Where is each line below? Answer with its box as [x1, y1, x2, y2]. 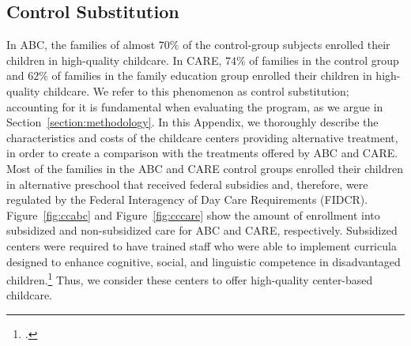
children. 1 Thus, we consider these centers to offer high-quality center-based [6, 269, 373, 288]
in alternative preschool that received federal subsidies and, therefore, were [6, 175, 368, 192]
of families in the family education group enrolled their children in [51, 67, 372, 84]
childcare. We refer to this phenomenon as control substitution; [43, 82, 349, 99]
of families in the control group [249, 51, 399, 68]
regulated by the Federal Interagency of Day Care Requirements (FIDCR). [6, 191, 368, 208]
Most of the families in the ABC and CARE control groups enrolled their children [6, 160, 403, 176]
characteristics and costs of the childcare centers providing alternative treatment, [6, 129, 398, 145]
